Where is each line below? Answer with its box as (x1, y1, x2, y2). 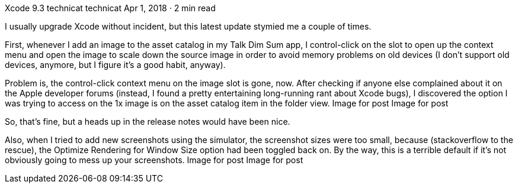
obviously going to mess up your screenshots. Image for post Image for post (5, 155, 303, 165)
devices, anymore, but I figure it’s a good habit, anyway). (5, 60, 226, 70)
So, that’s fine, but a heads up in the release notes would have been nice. (5, 116, 290, 127)
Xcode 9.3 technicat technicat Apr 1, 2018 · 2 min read (5, 3, 216, 13)
